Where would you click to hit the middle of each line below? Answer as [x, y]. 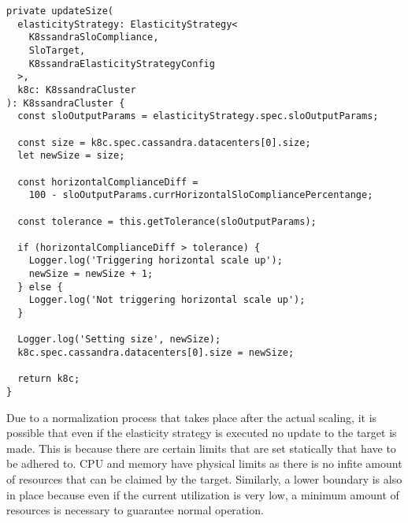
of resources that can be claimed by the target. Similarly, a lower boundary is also [204, 479]
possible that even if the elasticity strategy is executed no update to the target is [202, 433]
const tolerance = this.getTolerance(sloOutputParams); [167, 221]
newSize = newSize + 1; [91, 274]
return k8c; [49, 379]
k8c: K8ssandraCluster [77, 90]
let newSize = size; [71, 156]
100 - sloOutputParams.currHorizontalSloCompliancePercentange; [201, 195]
